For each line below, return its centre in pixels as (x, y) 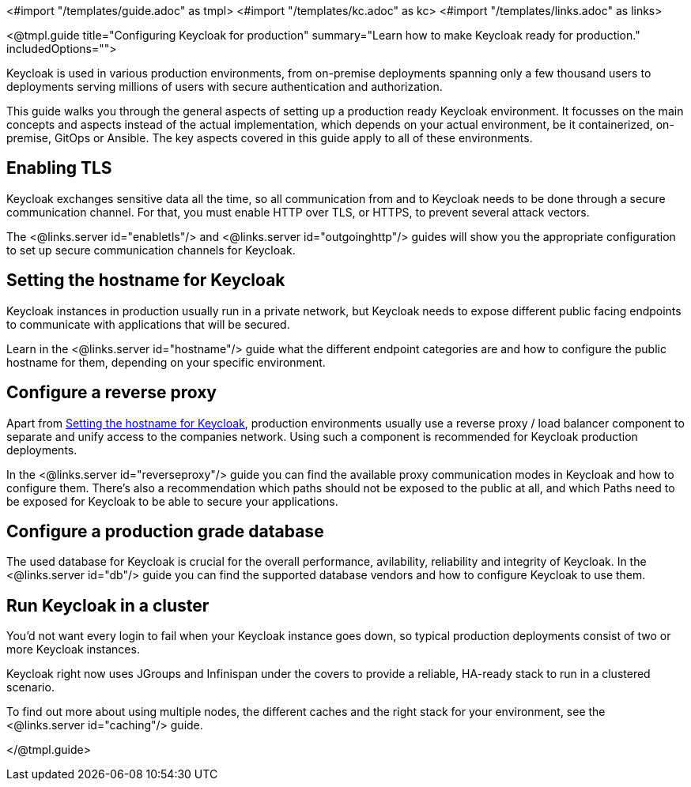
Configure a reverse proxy (111, 393)
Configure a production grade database (165, 531)
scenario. (30, 687)
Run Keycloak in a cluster (108, 605)
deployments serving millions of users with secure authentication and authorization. (225, 87)
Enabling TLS (59, 168)
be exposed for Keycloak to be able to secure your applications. (172, 501)
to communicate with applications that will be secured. (148, 324)
